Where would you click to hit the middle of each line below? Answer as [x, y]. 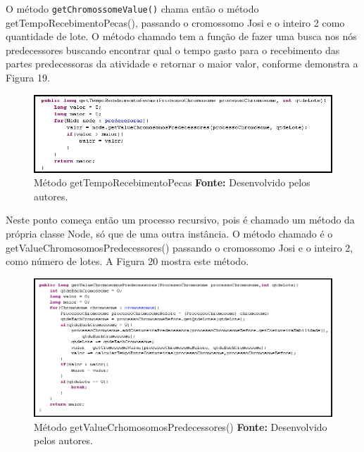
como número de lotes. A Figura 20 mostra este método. [127, 261]
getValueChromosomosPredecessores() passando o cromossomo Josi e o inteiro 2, [180, 247]
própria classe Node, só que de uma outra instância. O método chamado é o [169, 233]
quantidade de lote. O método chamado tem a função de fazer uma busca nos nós [181, 36]
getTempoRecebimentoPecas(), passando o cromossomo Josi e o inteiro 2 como [175, 22]
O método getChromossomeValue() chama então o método [132, 8]
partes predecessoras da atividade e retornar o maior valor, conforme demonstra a [182, 64]
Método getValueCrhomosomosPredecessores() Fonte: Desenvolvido [181, 426]
